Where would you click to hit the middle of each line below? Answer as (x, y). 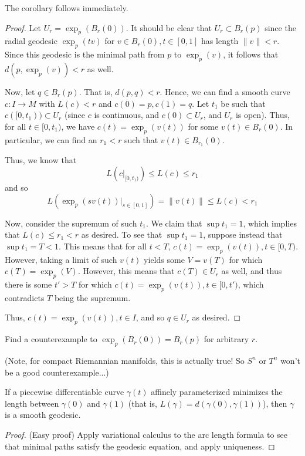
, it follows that (251, 54)
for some (203, 126)
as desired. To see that (122, 234)
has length (220, 41)
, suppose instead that (243, 234)
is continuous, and (127, 115)
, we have (78, 126)
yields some (164, 259)
